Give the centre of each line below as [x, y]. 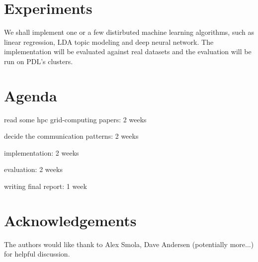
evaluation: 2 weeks [33, 169]
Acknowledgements [70, 220]
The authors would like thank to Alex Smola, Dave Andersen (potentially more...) [129, 244]
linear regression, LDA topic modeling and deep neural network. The [109, 42]
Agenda [31, 95]
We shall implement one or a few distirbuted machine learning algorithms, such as [129, 32]
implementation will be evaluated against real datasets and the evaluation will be [128, 51]
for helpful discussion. [37, 254]
